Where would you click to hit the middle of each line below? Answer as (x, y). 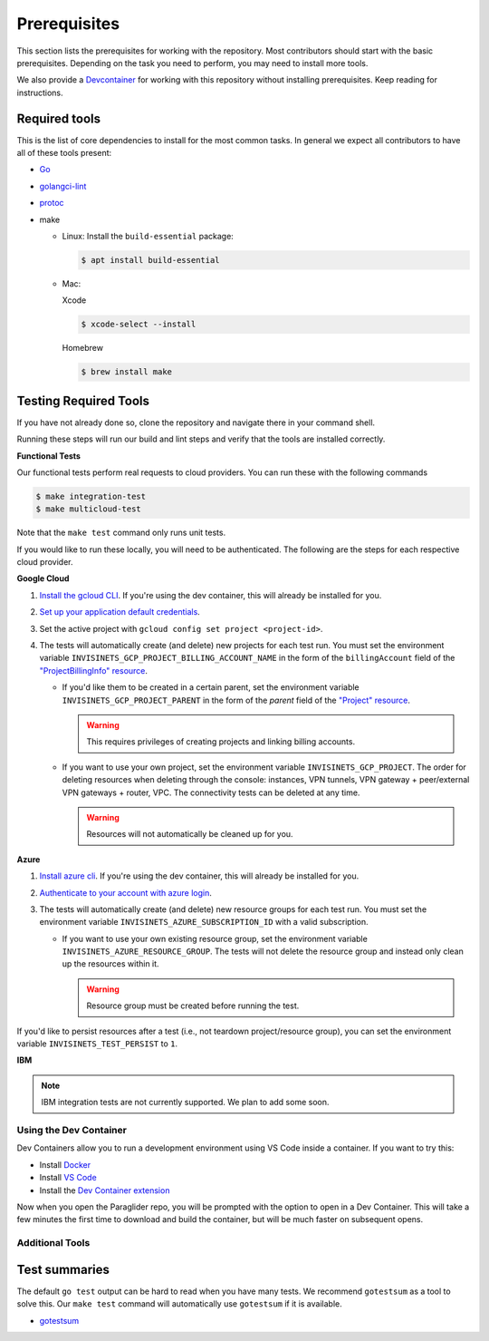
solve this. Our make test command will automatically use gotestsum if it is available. (180, 1304)
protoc (52, 203)
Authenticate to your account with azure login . (126, 892)
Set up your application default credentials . (120, 612)
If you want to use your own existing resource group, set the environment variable (215, 938)
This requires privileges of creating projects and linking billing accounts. (221, 742)
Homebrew (83, 348)
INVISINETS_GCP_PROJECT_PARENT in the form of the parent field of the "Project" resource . (236, 700)
